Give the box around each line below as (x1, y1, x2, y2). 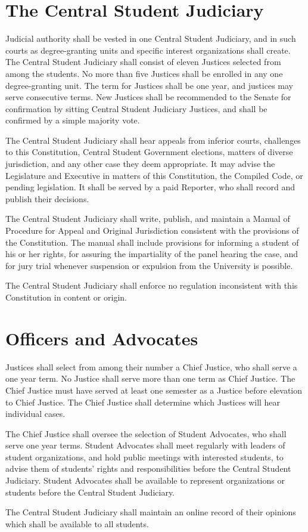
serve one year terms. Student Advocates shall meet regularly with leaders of (5, 439, 285, 451)
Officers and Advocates (5, 326, 198, 350)
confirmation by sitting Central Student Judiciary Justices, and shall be (5, 102, 267, 115)
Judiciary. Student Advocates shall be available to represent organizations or (5, 474, 285, 487)
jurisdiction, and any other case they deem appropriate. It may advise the (5, 157, 275, 170)
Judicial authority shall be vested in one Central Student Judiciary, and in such (5, 32, 296, 45)
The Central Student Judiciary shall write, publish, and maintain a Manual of (5, 212, 290, 225)
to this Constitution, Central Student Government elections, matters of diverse (5, 146, 293, 158)
